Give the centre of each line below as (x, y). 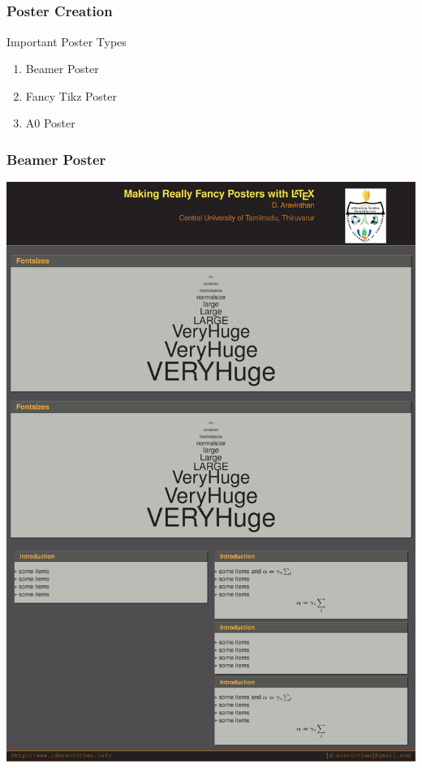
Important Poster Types (67, 41)
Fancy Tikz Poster (71, 95)
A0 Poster (50, 123)
